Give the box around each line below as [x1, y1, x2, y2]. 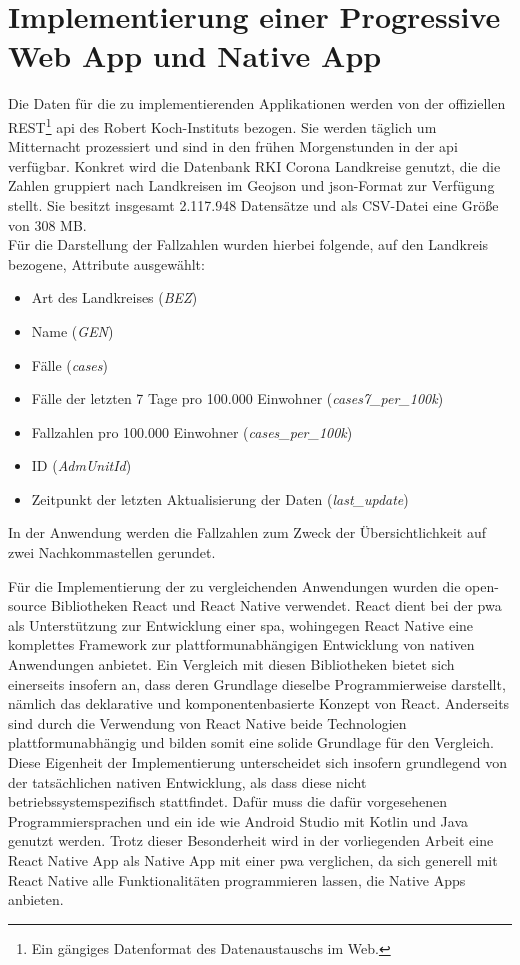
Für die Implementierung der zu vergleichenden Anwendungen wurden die [8, 575, 461, 596]
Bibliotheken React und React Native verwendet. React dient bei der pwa [50, 595, 502, 616]
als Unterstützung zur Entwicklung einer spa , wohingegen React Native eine [8, 614, 474, 635]
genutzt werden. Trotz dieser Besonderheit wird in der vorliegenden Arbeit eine [8, 830, 494, 851]
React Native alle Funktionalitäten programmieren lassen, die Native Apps [8, 869, 466, 890]
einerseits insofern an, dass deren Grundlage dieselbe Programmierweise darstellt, [8, 673, 506, 694]
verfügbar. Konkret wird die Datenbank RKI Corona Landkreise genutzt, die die [8, 155, 501, 176]
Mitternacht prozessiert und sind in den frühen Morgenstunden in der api [8, 136, 458, 157]
